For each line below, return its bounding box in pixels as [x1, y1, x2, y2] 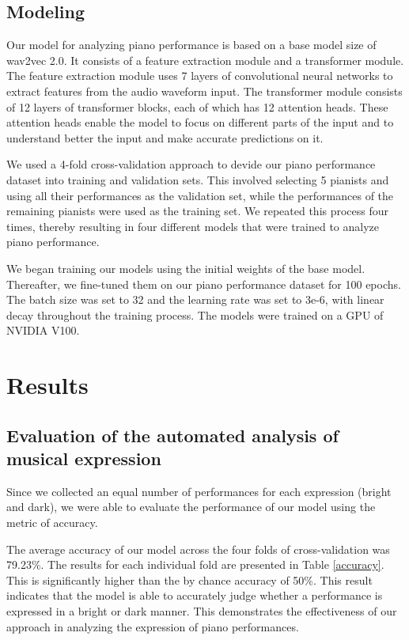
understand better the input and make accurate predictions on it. [6, 129, 324, 146]
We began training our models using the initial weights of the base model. [6, 259, 365, 276]
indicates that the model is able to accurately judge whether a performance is [6, 587, 383, 604]
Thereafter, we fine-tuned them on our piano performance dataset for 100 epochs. [6, 275, 401, 292]
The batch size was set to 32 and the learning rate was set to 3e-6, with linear [6, 291, 384, 308]
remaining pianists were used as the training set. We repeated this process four [6, 203, 389, 219]
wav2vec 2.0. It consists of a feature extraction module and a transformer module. [6, 51, 404, 68]
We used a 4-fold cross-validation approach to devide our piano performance [6, 156, 376, 172]
